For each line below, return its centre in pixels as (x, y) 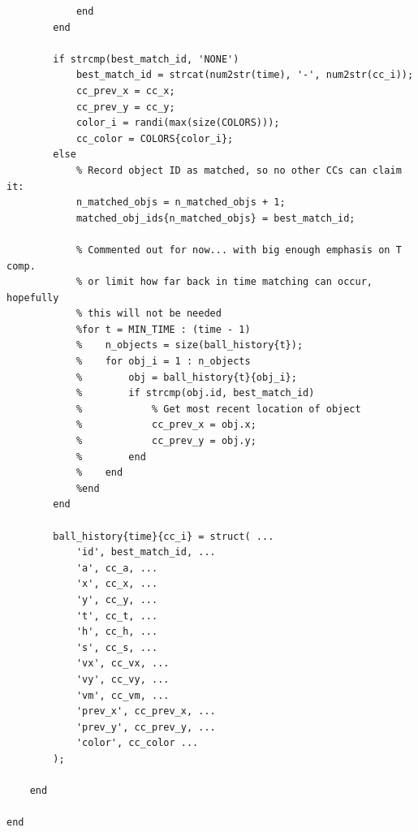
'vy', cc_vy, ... (123, 679)
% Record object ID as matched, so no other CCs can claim (239, 170)
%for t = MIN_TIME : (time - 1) (163, 329)
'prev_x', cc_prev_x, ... (146, 711)
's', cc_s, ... (117, 647)
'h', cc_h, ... (117, 632)
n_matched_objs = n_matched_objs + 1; (181, 203)
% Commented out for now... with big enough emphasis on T (239, 250)
